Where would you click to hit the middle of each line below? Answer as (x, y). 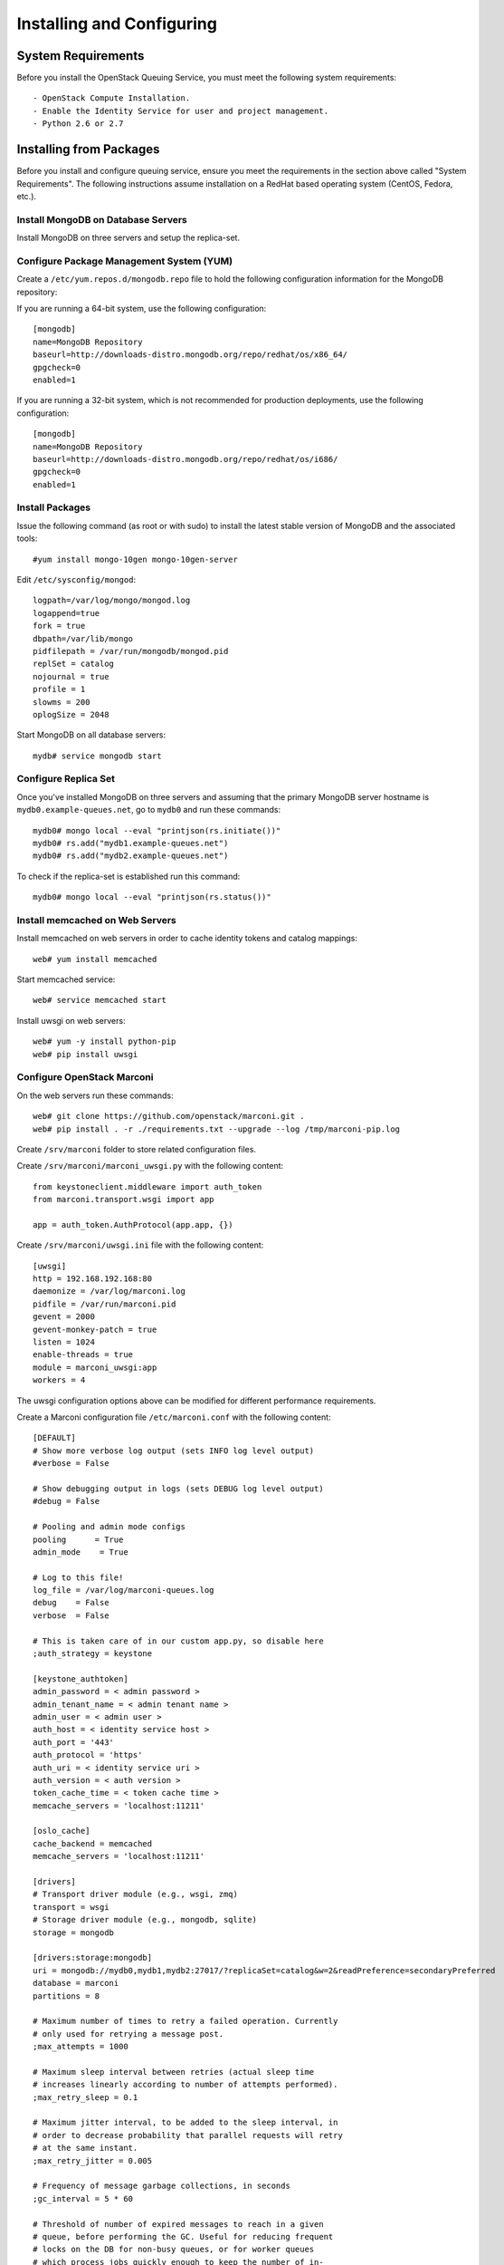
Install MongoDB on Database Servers (102, 219)
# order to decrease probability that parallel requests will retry (188, 2135)
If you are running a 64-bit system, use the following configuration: (142, 308)
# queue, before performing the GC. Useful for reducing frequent (183, 2236)
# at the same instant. (86, 2148)
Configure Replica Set (66, 779)
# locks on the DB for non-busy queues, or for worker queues (174, 2250)
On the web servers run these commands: (95, 1095)
